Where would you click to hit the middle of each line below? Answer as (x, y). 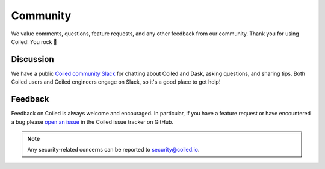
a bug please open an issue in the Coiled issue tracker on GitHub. (92, 122)
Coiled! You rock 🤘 (34, 41)
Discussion (32, 59)
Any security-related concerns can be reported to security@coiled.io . (113, 150)
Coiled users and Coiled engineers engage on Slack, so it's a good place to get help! (116, 82)
